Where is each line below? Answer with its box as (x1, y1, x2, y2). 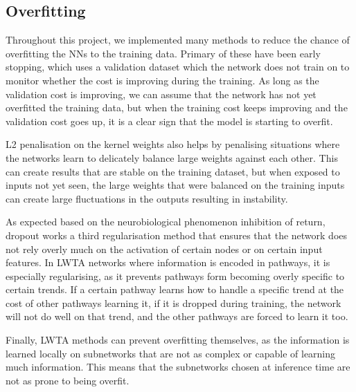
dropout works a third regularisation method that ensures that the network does (6, 227, 348, 242)
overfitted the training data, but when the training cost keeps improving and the (6, 100, 348, 115)
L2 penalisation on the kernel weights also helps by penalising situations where (6, 137, 340, 151)
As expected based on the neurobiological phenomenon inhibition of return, (6, 214, 326, 229)
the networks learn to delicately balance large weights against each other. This (6, 150, 338, 165)
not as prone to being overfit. (6, 373, 130, 387)
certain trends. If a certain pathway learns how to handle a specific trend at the (6, 282, 344, 297)
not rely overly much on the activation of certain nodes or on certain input (6, 241, 323, 256)
